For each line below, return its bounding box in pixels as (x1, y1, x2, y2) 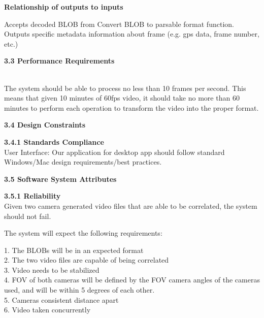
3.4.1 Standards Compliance (4, 136, 104, 147)
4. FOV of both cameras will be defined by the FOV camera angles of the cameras (4, 274, 260, 285)
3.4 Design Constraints (4, 119, 86, 130)
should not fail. (4, 210, 51, 221)
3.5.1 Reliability (4, 190, 61, 201)
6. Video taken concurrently (4, 304, 91, 315)
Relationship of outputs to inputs (4, 2, 123, 12)
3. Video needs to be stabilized (4, 264, 100, 275)
